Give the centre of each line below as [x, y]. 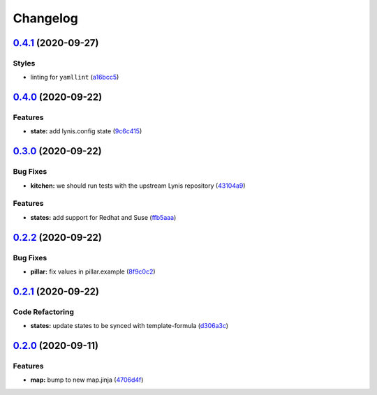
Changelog [45, 18]
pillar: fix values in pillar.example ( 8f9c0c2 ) [93, 271]
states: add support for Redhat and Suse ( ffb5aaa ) [103, 217]
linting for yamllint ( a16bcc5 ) [75, 77]
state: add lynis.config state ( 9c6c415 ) [86, 131]
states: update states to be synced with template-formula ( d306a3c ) [130, 326]
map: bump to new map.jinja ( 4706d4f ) [87, 380]
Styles [24, 63]
